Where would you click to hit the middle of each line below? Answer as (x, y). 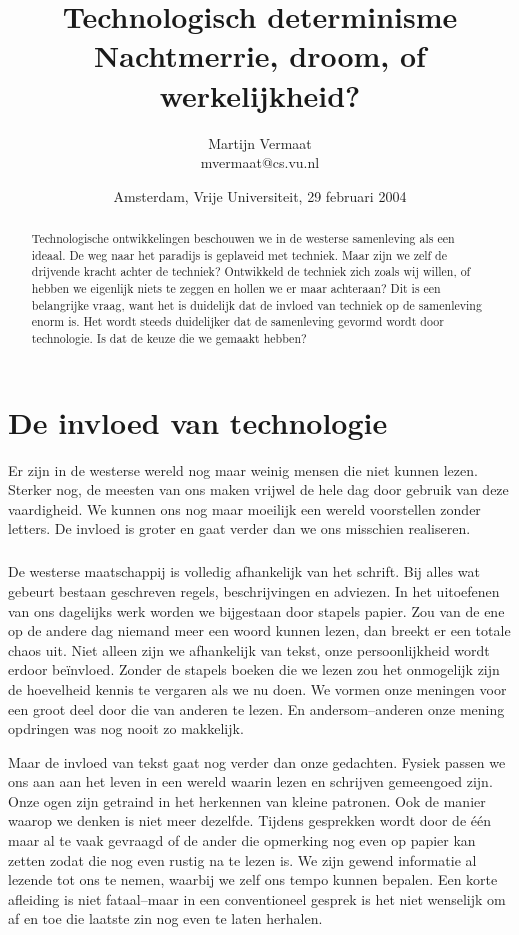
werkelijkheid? (260, 94)
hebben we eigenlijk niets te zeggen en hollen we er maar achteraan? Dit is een (236, 288)
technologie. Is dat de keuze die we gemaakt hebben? (169, 338)
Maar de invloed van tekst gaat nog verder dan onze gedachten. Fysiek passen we (257, 761)
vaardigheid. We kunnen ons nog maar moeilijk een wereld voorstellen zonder (244, 508)
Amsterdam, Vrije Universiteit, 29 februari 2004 (260, 195)
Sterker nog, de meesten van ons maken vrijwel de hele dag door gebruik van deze (258, 489)
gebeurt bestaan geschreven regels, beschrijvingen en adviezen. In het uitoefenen (254, 590)
